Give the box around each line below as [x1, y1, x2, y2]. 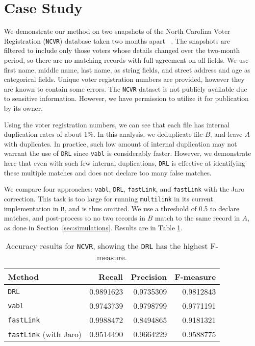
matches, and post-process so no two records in [4, 213, 145, 223]
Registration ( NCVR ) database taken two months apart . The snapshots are [4, 35, 230, 46]
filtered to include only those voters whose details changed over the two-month [4, 45, 240, 55]
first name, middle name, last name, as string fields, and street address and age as [4, 64, 251, 74]
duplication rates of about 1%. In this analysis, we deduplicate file [4, 129, 203, 139]
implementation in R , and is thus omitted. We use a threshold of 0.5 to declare [4, 203, 240, 213]
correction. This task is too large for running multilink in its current [4, 193, 213, 203]
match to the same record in [154, 213, 240, 223]
